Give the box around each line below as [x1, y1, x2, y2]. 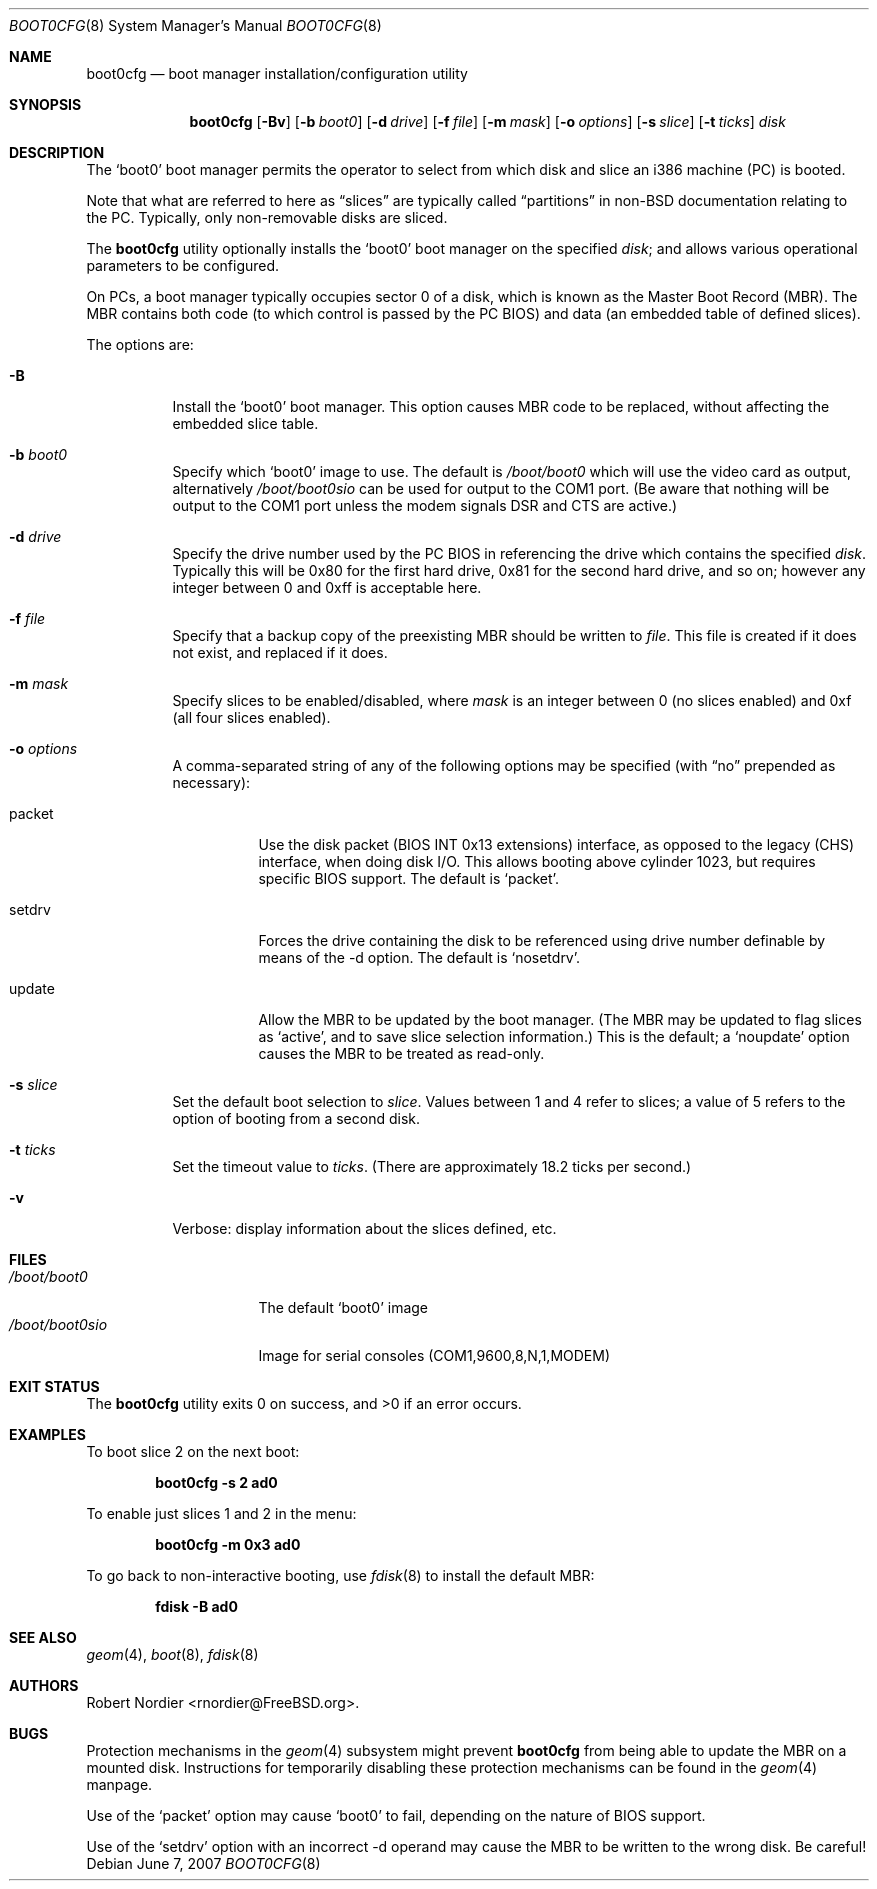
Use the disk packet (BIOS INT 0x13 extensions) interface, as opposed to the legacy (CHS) [258, 836, 855, 853]
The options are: [86, 336, 194, 353]
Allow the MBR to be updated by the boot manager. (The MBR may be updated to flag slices [258, 1011, 862, 1028]
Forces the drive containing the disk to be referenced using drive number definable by [258, 932, 826, 949]
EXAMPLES [9, 1426, 86, 1443]
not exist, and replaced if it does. [172, 644, 388, 661]
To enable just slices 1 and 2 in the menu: [86, 1505, 357, 1522]
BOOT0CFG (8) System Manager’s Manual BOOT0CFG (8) [9, 17, 382, 34]
